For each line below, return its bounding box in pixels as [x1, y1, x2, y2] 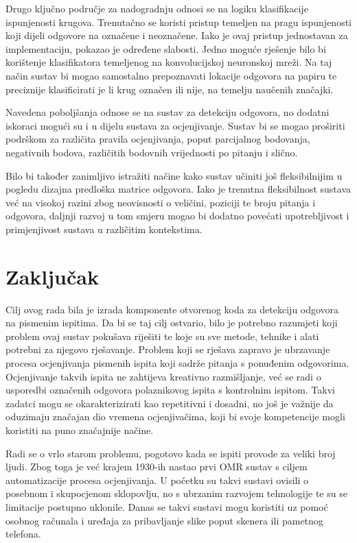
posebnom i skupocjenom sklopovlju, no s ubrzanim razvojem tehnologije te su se [5, 486, 347, 500]
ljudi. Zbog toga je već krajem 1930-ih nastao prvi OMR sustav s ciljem [5, 459, 308, 474]
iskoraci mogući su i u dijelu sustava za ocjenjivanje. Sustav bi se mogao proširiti [5, 118, 345, 132]
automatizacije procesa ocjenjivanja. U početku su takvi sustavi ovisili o [5, 472, 309, 487]
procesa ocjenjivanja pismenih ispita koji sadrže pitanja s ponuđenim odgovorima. [5, 356, 349, 370]
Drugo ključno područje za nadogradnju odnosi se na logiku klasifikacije [5, 1, 308, 15]
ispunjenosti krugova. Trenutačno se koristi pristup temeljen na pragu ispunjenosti [5, 14, 352, 29]
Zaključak [5, 262, 99, 290]
